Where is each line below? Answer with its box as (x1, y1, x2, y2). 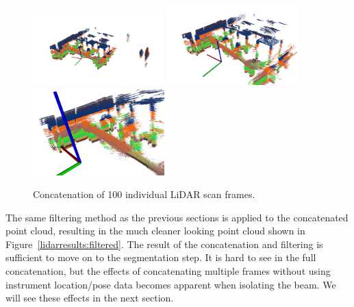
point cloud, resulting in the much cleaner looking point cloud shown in (5, 223, 305, 238)
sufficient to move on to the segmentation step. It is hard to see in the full (5, 250, 316, 265)
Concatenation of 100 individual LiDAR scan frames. (33, 187, 255, 201)
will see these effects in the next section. (5, 291, 174, 305)
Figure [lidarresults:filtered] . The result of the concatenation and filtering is (5, 236, 323, 251)
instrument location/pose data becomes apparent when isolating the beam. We (5, 277, 336, 291)
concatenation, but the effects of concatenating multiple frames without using (5, 264, 331, 278)
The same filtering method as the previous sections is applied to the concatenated (5, 210, 349, 224)
